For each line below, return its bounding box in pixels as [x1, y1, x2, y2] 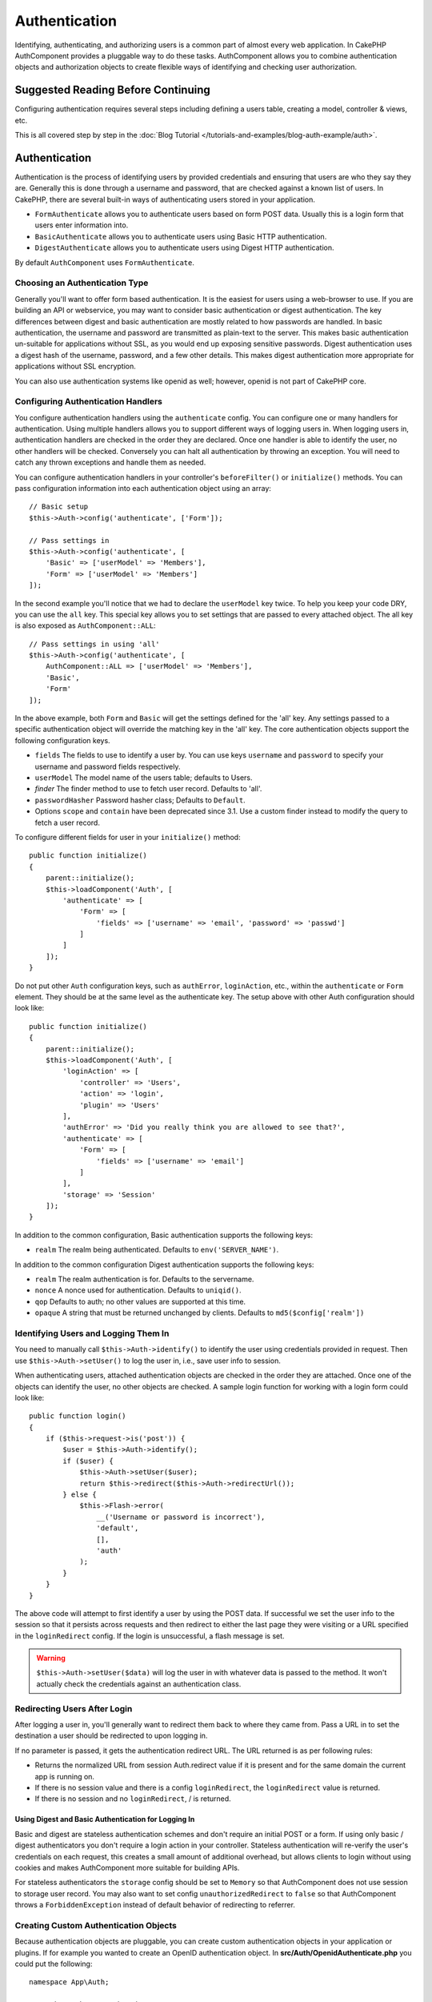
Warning [36, 1654, 66, 1663]
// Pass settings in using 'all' [29, 639, 160, 649]
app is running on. [34, 1771, 95, 1781]
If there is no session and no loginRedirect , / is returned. [34, 1794, 231, 1803]
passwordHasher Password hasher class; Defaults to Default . [34, 795, 246, 805]
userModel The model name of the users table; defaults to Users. [34, 773, 253, 782]
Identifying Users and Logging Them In [14, 1328, 170, 1339]
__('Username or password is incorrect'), [96, 1512, 266, 1522]
